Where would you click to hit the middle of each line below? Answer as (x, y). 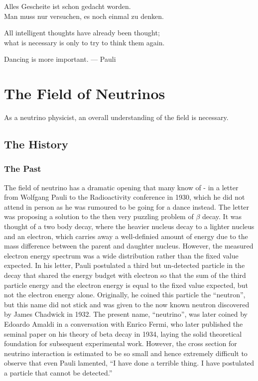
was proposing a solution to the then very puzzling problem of (99, 216)
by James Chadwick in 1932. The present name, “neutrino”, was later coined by (126, 314)
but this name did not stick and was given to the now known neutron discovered (127, 304)
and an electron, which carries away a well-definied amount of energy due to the (126, 236)
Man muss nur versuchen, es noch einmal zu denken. (84, 16)
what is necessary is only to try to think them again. (84, 42)
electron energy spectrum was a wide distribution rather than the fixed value (121, 255)
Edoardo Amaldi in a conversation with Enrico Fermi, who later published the (124, 324)
